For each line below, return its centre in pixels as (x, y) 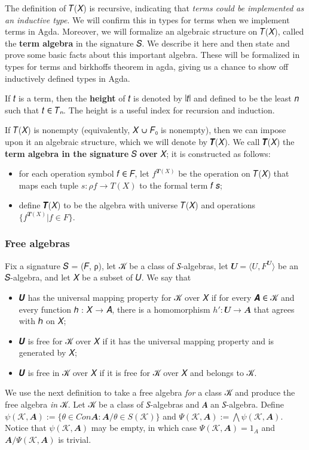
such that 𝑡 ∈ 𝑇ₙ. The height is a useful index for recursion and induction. (140, 110)
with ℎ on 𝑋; (42, 321)
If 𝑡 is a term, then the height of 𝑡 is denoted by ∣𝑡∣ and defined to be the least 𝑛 (152, 98)
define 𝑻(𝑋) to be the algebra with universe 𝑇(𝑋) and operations (137, 205)
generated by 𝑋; (48, 352)
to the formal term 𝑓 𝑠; (181, 185)
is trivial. (75, 439)
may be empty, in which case (144, 428)
